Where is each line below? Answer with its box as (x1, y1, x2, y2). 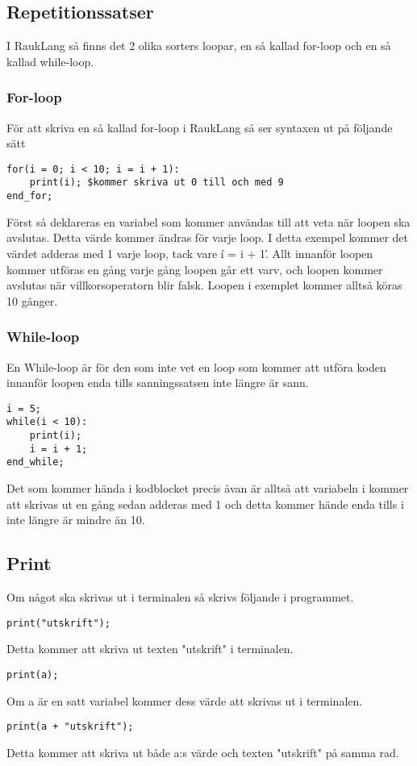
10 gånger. (6, 292, 58, 309)
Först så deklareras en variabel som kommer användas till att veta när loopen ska (6, 213, 411, 230)
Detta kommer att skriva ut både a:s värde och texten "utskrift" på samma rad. (6, 743, 399, 760)
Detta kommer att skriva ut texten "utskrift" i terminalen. (6, 640, 294, 657)
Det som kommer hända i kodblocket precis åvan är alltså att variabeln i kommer (6, 480, 409, 497)
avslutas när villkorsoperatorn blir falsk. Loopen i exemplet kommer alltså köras (6, 277, 402, 293)
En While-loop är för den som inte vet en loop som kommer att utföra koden (6, 358, 386, 375)
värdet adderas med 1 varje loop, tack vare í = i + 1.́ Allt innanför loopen (6, 244, 373, 261)
